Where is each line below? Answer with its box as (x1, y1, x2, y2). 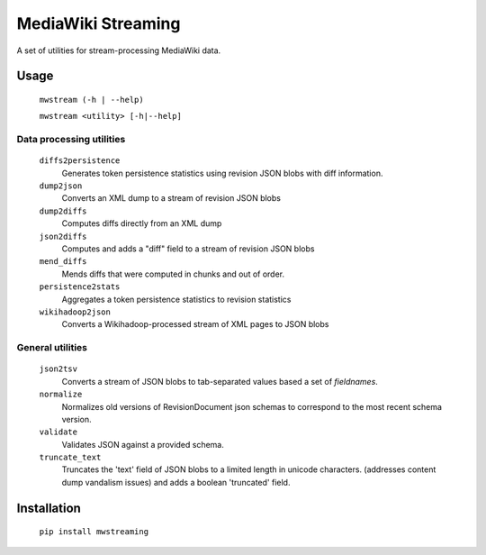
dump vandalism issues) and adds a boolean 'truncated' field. (61, 477, 291, 487)
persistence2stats (39, 282, 121, 292)
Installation (16, 500, 81, 515)
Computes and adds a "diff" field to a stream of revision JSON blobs (61, 243, 315, 254)
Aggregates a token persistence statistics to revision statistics (61, 294, 292, 305)
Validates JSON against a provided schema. (61, 439, 225, 450)
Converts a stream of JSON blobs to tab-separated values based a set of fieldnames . (61, 376, 378, 387)
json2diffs (39, 231, 87, 241)
